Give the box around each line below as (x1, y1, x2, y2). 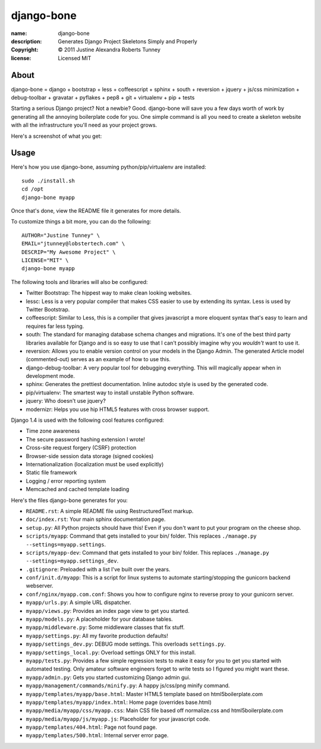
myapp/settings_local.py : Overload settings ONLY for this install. (26, 649, 196, 656)
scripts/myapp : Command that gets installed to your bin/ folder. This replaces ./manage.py (26, 532, 257, 540)
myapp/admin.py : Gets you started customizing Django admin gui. (26, 674, 191, 681)
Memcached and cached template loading (26, 486, 130, 493)
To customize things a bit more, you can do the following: (11, 218, 152, 225)
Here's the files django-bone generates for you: (11, 497, 128, 504)
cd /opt (21, 186, 44, 192)
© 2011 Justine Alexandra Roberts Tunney (58, 46, 160, 53)
